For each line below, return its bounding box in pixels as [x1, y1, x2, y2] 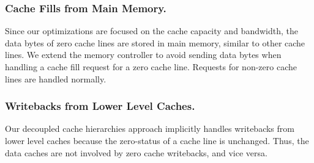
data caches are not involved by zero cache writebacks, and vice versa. [5, 146, 267, 159]
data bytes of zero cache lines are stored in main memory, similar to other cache [5, 36, 305, 49]
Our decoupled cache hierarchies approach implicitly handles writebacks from [5, 122, 294, 135]
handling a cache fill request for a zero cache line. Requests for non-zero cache [5, 60, 297, 73]
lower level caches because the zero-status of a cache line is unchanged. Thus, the [5, 134, 309, 147]
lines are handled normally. [5, 72, 107, 85]
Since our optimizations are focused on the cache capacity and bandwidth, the [5, 24, 298, 37]
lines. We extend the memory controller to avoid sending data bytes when [5, 48, 282, 61]
